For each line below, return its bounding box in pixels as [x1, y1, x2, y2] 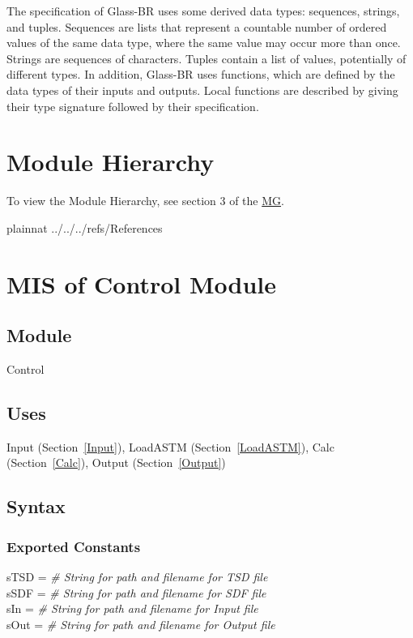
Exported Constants [6, 536, 141, 556]
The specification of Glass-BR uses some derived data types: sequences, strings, [6, 2, 400, 19]
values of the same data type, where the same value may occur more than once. [6, 34, 401, 51]
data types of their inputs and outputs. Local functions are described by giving [6, 81, 398, 98]
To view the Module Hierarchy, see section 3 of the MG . [6, 192, 284, 209]
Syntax [6, 494, 66, 519]
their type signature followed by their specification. [6, 97, 259, 114]
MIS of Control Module [6, 267, 277, 300]
